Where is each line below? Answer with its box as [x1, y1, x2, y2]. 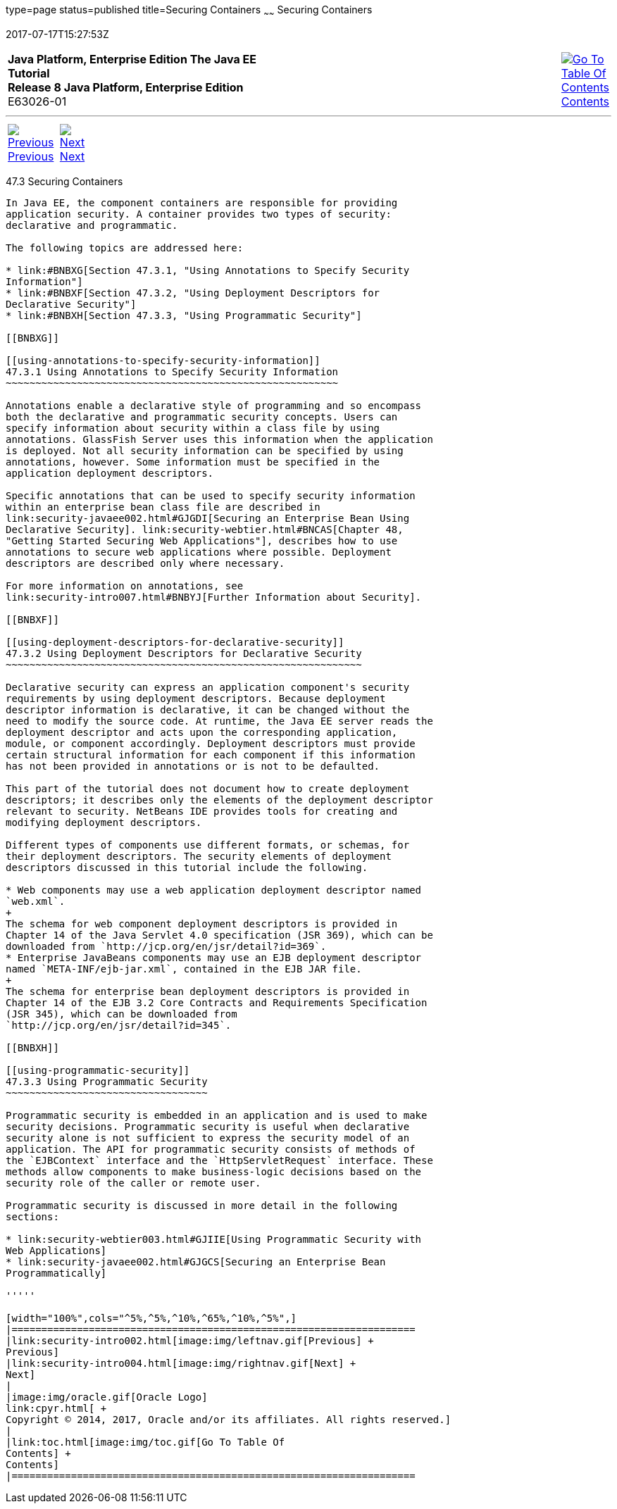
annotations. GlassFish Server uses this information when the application [6, 433, 433, 445]
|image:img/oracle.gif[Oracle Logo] [6, 1391, 208, 1403]
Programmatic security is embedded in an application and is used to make [6, 1109, 428, 1121]
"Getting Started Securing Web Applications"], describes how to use [6, 534, 398, 546]
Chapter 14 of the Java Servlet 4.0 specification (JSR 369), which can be [6, 929, 433, 941]
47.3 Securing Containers [6, 175, 123, 187]
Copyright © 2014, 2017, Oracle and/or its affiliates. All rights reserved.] [6, 1413, 451, 1425]
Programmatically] [6, 1267, 107, 1279]
